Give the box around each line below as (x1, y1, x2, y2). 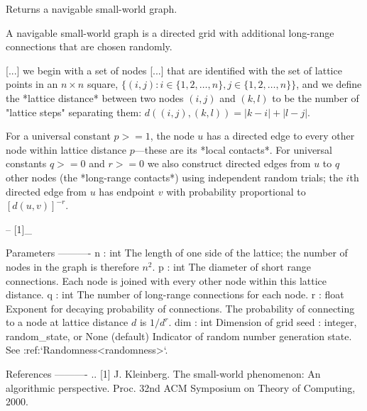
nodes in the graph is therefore (6, 259, 139, 274)
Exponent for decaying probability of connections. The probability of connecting (6, 300, 355, 315)
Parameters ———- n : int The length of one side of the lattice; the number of (6, 245, 348, 260)
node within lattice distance (6, 142, 127, 157)
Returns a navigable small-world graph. (6, 1, 177, 16)
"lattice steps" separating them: (6, 104, 142, 119)
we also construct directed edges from (147, 156, 311, 171)
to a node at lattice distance (6, 315, 128, 330)
